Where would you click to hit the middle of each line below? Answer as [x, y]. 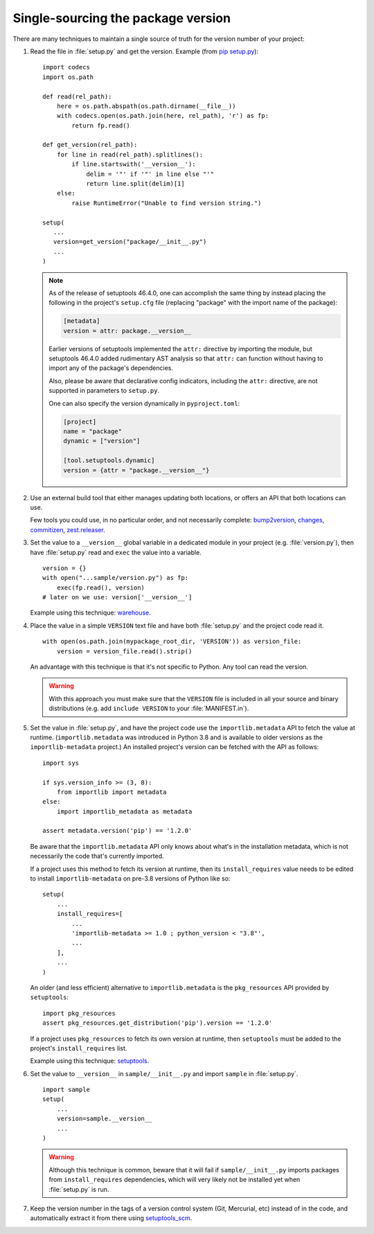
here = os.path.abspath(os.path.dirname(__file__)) [146, 106]
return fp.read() [101, 125]
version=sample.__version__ [104, 1119]
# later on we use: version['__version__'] [117, 597]
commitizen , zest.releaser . [68, 529]
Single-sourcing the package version [122, 18]
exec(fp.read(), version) [101, 588]
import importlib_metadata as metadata [124, 811]
